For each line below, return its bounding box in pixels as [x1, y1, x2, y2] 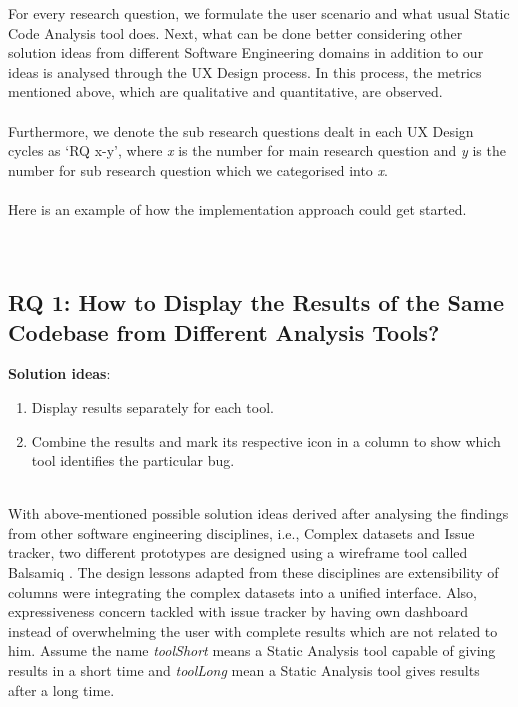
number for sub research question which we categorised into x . [8, 159, 388, 180]
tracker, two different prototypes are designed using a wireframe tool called [8, 542, 468, 563]
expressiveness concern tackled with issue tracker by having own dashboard [8, 601, 468, 622]
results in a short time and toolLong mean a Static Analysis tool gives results [8, 660, 480, 681]
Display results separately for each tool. [31, 396, 274, 417]
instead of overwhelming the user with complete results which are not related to [8, 620, 498, 641]
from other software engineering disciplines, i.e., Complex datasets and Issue [8, 522, 475, 543]
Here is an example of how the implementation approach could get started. [8, 198, 467, 219]
